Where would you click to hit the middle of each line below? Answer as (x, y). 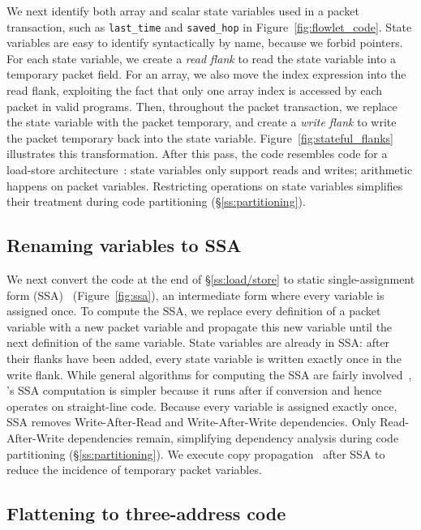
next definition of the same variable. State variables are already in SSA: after (198, 342)
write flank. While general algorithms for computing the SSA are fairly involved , (209, 374)
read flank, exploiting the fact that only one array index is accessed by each (195, 90)
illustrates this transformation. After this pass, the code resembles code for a (197, 154)
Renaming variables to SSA (124, 245)
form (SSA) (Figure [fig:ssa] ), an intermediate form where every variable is (195, 295)
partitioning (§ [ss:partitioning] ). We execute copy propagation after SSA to (196, 453)
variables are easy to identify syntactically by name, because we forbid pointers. (205, 43)
